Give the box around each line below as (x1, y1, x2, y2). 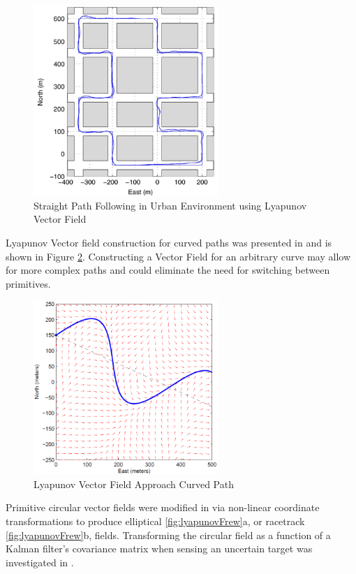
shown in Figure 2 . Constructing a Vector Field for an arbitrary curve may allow (6, 249, 350, 263)
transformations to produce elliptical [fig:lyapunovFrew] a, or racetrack (6, 514, 305, 529)
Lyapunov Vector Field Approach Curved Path (34, 476, 234, 491)
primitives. (6, 276, 51, 290)
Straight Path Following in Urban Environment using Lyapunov (34, 198, 307, 212)
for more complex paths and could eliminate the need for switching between (6, 263, 330, 277)
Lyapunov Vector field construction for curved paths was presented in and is (6, 235, 332, 250)
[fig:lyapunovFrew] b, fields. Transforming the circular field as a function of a (6, 527, 331, 542)
